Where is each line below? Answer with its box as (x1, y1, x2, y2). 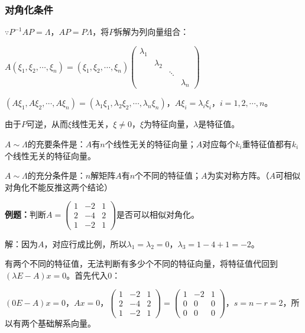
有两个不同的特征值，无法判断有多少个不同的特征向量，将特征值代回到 (5, 257, 278, 270)
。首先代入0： (66, 269, 121, 281)
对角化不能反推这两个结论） (5, 180, 112, 193)
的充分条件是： (27, 169, 86, 182)
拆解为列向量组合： (114, 25, 189, 38)
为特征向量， (144, 118, 194, 130)
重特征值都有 (242, 138, 292, 150)
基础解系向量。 (37, 317, 96, 329)
